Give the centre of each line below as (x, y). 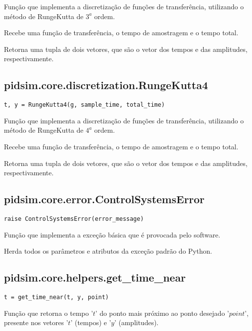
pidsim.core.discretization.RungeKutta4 (106, 85)
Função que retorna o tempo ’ (49, 313)
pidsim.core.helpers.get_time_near (95, 277)
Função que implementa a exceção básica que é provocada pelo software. (112, 234)
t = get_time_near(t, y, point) (56, 297)
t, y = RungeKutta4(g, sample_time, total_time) (84, 105)
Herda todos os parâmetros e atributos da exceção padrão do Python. (108, 251)
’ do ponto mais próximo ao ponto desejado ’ (162, 313)
